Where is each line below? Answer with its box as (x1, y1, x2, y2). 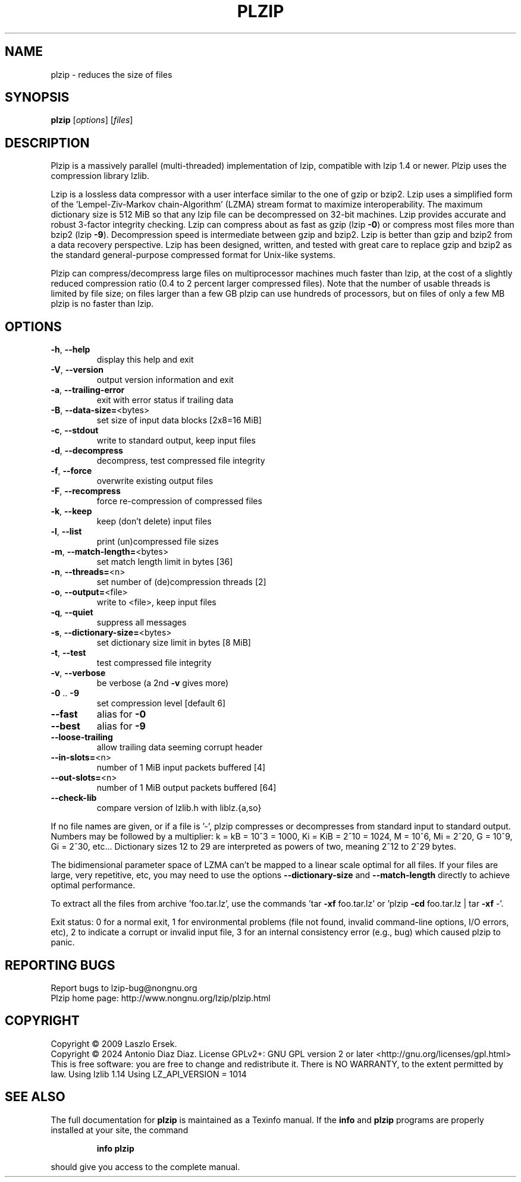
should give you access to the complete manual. (51, 1161, 240, 1172)
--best (51, 720, 80, 733)
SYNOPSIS (5, 90, 70, 105)
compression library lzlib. (51, 171, 149, 181)
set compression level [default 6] (96, 698, 226, 709)
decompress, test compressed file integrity (96, 455, 265, 466)
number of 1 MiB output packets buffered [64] (96, 782, 277, 793)
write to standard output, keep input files (96, 435, 256, 446)
